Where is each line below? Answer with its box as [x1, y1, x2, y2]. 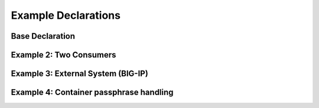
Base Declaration [11, 31, 76, 41]
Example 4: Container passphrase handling [11, 87, 174, 97]
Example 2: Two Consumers [11, 50, 116, 60]
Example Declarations [11, 9, 121, 22]
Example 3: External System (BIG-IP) [11, 69, 149, 79]
